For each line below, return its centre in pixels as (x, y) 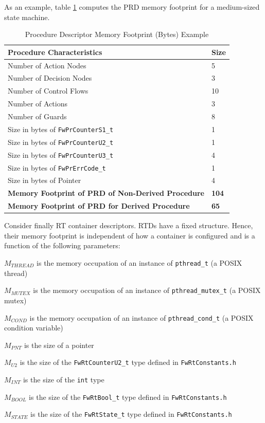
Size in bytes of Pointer (45, 180)
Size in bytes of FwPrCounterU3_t (61, 154)
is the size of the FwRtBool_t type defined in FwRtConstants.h (128, 397)
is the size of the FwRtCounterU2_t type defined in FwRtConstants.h (128, 362)
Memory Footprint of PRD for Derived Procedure (99, 206)
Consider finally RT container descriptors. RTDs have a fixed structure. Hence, (129, 225)
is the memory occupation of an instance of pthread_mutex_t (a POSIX (147, 290)
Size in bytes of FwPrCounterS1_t (61, 129)
